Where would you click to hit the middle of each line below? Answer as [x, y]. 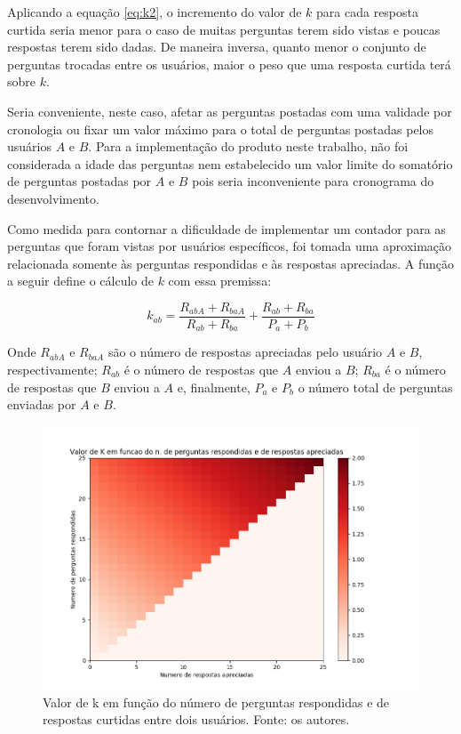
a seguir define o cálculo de [80, 281]
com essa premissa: [220, 281]
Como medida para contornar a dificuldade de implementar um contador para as [227, 228]
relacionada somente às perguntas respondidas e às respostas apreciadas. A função [230, 263]
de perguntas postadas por [79, 181]
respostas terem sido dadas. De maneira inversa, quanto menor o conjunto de [217, 47]
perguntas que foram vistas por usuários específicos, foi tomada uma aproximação [230, 246]
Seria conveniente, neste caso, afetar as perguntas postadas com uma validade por [230, 111]
